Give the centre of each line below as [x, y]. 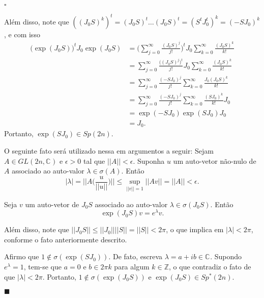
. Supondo [226, 256]
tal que [94, 160]
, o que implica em [195, 229]
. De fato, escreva [136, 256]
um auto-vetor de [52, 204]
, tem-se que [43, 266]
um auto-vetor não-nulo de [215, 160]
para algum [132, 266]
